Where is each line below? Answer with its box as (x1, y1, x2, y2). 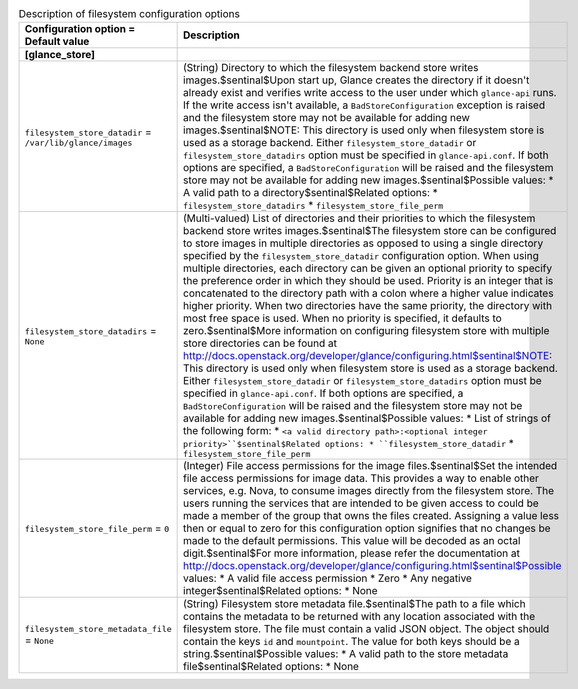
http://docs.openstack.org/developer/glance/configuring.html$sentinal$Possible (183, 559, 562, 573)
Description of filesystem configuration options (18, 7, 240, 21)
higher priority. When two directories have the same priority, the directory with (183, 299, 553, 313)
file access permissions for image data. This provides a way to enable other (183, 471, 540, 485)
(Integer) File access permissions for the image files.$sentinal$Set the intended (183, 459, 558, 473)
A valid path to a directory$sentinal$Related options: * (183, 186, 439, 200)
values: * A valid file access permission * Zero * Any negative (183, 571, 472, 585)
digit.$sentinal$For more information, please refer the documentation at (183, 546, 520, 560)
